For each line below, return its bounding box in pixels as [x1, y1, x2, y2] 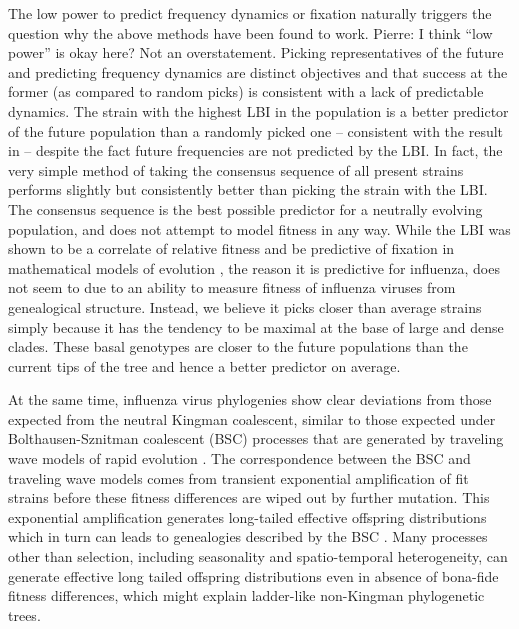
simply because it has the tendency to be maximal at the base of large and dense [8, 316, 504, 337]
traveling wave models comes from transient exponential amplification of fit [8, 467, 469, 488]
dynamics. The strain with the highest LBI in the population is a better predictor [8, 100, 509, 121]
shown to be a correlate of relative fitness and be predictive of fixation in [8, 238, 455, 259]
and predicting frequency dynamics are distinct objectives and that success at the [8, 61, 508, 82]
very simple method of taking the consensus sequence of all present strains [8, 159, 464, 180]
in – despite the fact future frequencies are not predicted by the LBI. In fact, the [8, 140, 503, 161]
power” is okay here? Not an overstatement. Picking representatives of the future [8, 42, 504, 63]
